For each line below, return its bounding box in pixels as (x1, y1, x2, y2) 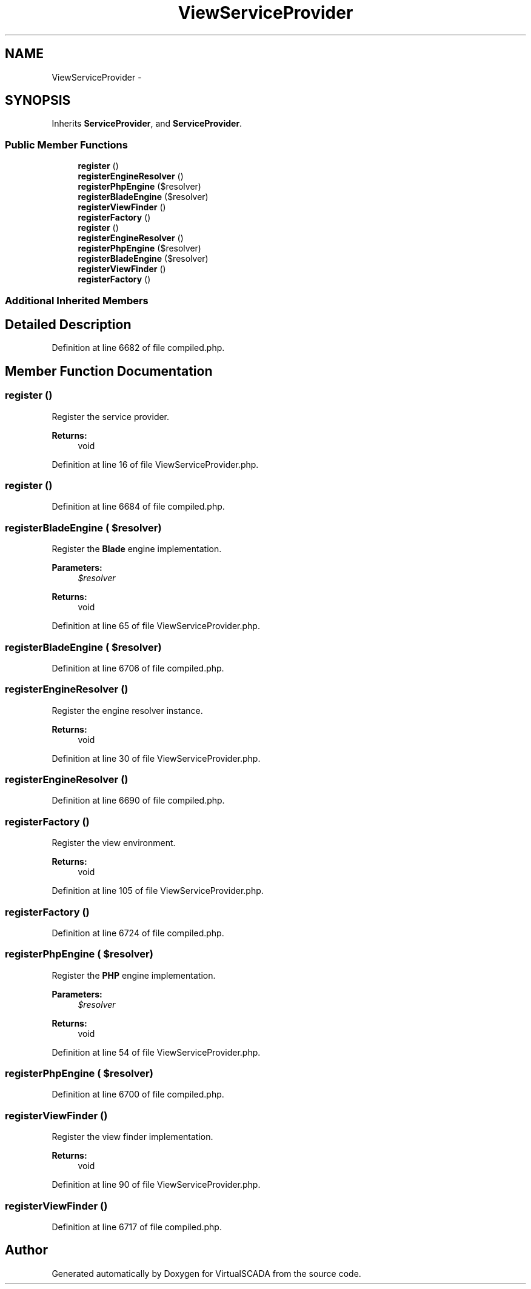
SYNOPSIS (5, 93, 71, 108)
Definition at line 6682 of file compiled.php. (52, 342, 225, 353)
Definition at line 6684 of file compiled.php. (52, 501, 225, 512)
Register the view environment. (52, 838, 176, 848)
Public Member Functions (5, 138, 128, 151)
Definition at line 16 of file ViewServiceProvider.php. (52, 459, 259, 470)
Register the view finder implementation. (52, 1131, 213, 1142)
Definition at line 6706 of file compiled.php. (52, 662, 224, 673)
